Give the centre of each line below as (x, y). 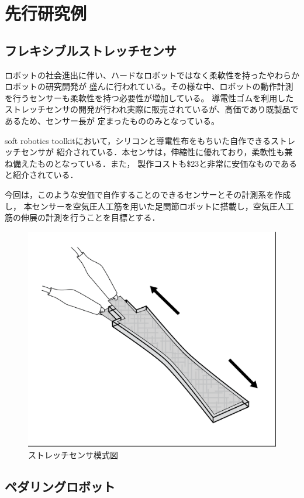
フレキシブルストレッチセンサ (91, 50)
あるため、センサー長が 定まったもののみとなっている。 (112, 120)
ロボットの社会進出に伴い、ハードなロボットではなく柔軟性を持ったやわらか (152, 75)
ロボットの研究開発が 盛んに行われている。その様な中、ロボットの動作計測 (149, 86)
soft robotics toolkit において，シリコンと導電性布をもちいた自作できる (138, 140)
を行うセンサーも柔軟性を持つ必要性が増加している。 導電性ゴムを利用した (149, 97)
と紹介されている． (42, 175)
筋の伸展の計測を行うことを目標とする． (82, 217)
